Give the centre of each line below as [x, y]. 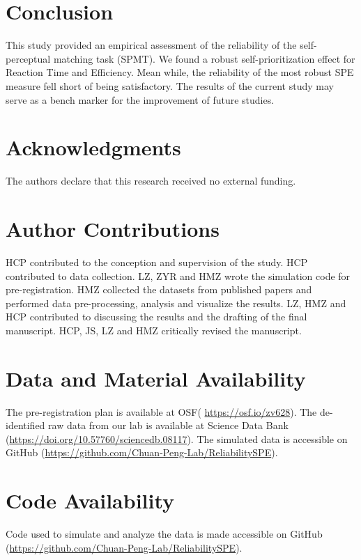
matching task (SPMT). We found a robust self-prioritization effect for [204, 58]
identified [25, 425]
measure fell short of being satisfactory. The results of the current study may [170, 85]
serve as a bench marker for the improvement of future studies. [140, 99]
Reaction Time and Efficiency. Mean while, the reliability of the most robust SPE [180, 72]
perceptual [28, 58]
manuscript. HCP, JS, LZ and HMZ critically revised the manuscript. [154, 330]
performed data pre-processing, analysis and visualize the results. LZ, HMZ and [176, 303]
